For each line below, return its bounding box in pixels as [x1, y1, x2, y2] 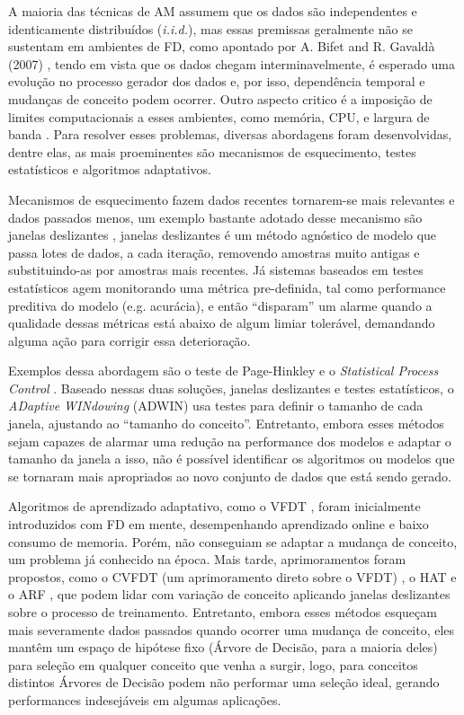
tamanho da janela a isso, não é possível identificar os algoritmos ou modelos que [8, 449, 455, 468]
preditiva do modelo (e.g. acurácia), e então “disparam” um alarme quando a [8, 296, 433, 314]
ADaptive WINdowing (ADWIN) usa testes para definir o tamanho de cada [8, 396, 424, 415]
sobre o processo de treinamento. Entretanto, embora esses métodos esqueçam [8, 603, 437, 621]
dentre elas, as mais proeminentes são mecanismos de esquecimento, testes [8, 142, 416, 161]
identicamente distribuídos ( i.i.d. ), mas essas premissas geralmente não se [8, 19, 413, 38]
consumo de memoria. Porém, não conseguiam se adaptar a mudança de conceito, [8, 532, 458, 551]
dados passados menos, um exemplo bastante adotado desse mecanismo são [8, 207, 423, 226]
